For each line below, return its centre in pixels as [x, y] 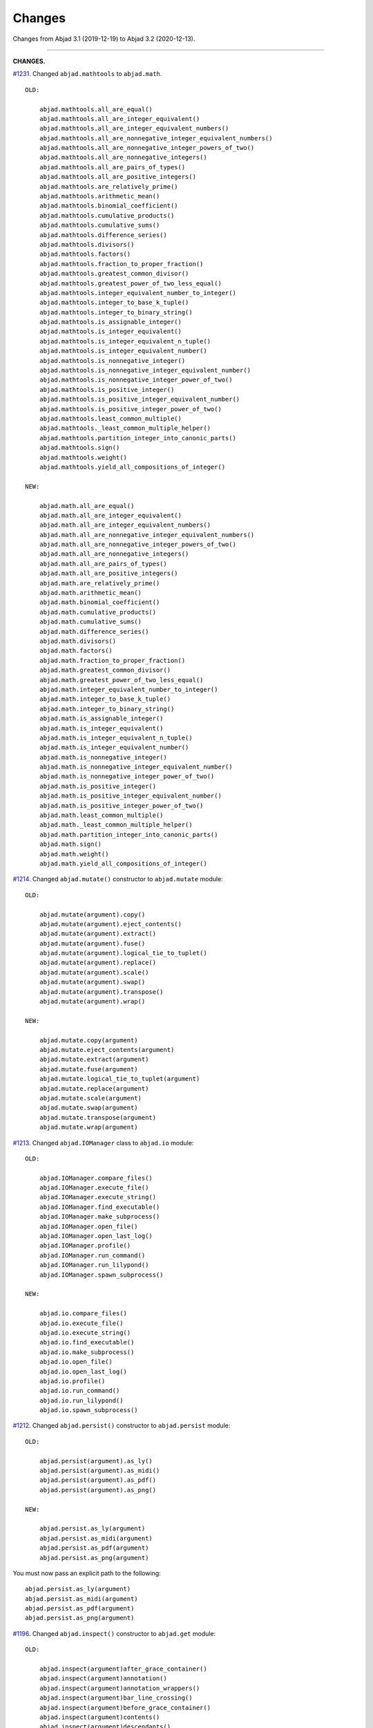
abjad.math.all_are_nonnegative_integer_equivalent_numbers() [147, 535]
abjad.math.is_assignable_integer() [101, 719]
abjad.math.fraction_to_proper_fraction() [112, 660]
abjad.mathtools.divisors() [87, 244]
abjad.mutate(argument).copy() [92, 914]
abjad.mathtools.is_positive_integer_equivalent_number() [140, 400]
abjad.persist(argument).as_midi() [99, 1471]
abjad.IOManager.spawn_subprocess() [101, 1275]
